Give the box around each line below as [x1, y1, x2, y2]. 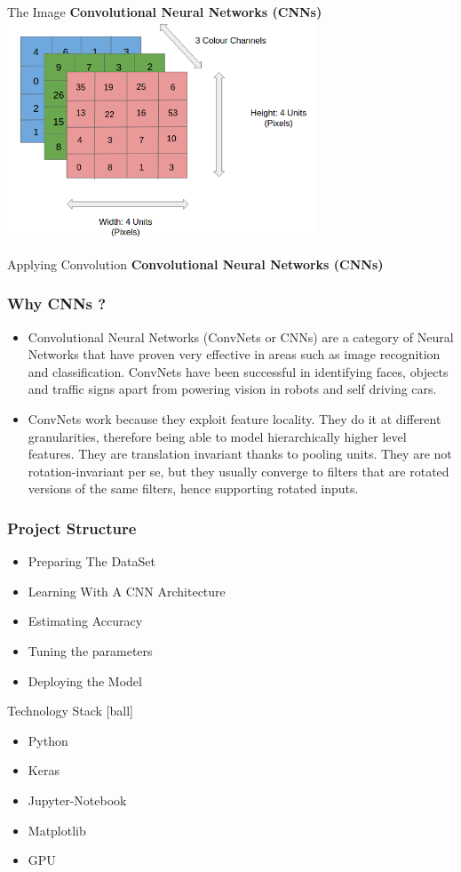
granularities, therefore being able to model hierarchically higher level [28, 427, 407, 445]
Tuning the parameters [28, 642, 153, 660]
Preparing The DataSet [28, 552, 156, 571]
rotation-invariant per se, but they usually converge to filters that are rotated [28, 461, 449, 480]
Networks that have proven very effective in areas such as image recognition [28, 345, 441, 364]
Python [28, 731, 68, 749]
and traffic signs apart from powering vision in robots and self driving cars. [28, 380, 437, 398]
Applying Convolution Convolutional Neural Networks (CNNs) [7, 254, 384, 273]
